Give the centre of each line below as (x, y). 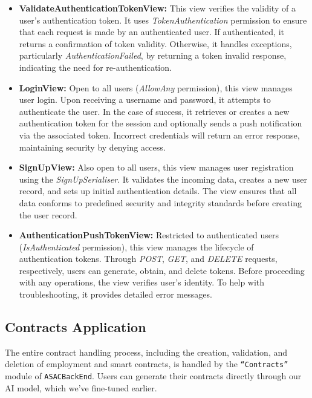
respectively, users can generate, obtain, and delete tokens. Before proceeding (162, 270)
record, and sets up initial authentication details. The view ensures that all (158, 191)
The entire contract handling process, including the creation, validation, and (146, 352)
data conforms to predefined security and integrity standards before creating (161, 202)
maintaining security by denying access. (92, 147)
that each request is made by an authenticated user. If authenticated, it (151, 32)
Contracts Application (76, 327)
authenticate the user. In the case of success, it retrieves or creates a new (154, 111)
